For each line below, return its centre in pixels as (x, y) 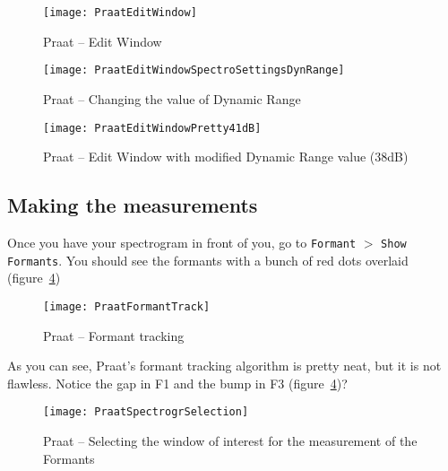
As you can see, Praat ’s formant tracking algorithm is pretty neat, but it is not (224, 366)
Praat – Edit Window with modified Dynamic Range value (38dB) (226, 157)
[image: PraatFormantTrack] (127, 306)
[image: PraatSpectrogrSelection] (146, 412)
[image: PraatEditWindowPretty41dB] (152, 128)
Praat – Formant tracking (114, 335)
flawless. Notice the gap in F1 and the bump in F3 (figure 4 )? (177, 383)
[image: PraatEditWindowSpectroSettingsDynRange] (194, 70)
